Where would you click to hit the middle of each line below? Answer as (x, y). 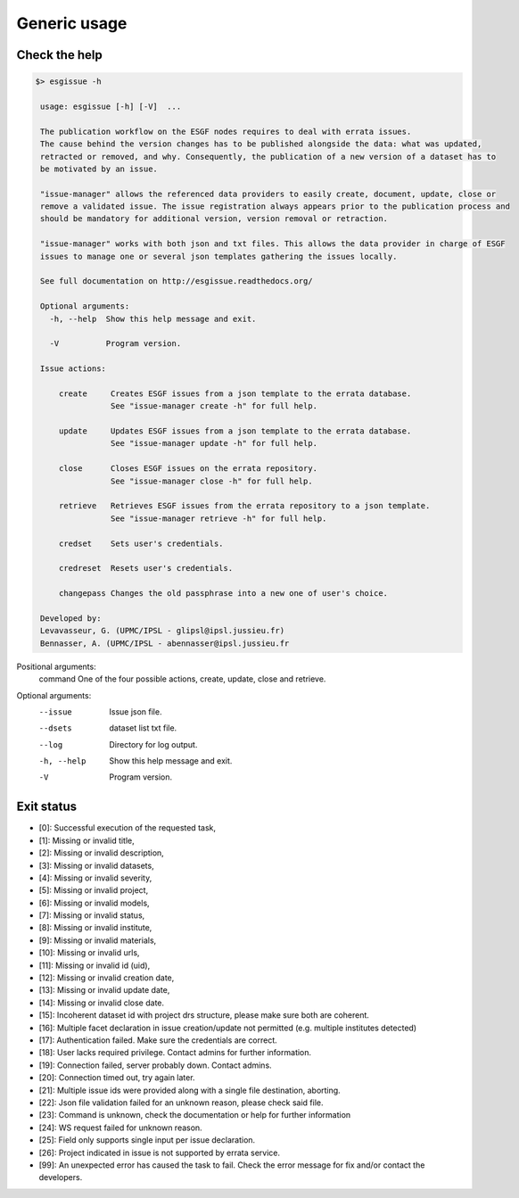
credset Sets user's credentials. (141, 543)
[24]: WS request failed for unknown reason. (120, 1128)
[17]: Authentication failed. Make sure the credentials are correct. (158, 1040)
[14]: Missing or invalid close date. (102, 1003)
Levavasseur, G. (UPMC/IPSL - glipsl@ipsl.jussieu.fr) (163, 631)
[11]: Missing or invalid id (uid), (95, 965)
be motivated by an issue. (99, 169)
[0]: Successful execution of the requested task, (127, 828)
